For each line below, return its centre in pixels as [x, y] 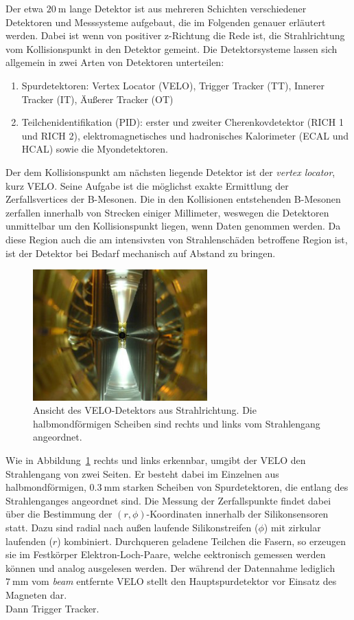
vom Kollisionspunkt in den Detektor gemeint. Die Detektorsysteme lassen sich [172, 48]
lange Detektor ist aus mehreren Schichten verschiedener [188, 8]
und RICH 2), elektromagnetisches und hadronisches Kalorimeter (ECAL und [185, 135]
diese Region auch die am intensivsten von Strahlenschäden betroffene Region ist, [177, 239]
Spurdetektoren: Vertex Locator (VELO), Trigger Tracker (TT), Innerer [173, 85]
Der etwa [25, 8]
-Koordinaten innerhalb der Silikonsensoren [237, 514]
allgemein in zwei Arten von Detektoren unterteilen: [115, 62]
